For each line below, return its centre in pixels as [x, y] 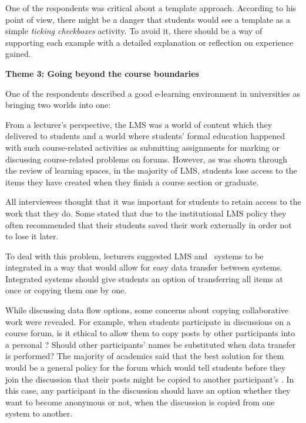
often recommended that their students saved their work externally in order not [149, 224]
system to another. [39, 413]
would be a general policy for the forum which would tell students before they [146, 368]
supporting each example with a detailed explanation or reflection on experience [149, 42]
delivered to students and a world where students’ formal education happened [145, 136]
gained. [18, 54]
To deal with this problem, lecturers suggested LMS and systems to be [134, 256]
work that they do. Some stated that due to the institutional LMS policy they [146, 213]
